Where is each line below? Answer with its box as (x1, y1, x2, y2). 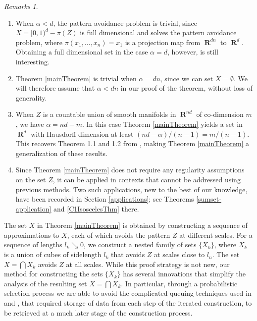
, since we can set (160, 73, 213, 83)
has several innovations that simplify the (123, 268, 246, 279)
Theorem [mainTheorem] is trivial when (15, 73, 137, 83)
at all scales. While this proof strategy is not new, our (66, 259, 230, 269)
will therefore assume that (15, 83, 95, 93)
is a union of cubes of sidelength (4, 249, 102, 260)
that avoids (111, 249, 145, 260)
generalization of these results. (15, 148, 107, 158)
